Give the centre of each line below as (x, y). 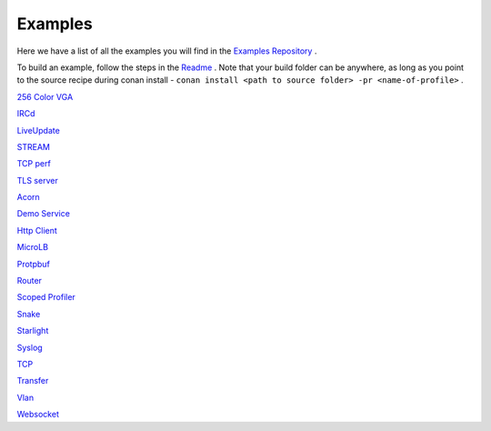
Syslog (30, 347)
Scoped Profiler (46, 297)
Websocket (38, 415)
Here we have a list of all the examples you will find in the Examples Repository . (167, 51)
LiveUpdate (39, 130)
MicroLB (33, 247)
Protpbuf (33, 264)
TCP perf (34, 164)
